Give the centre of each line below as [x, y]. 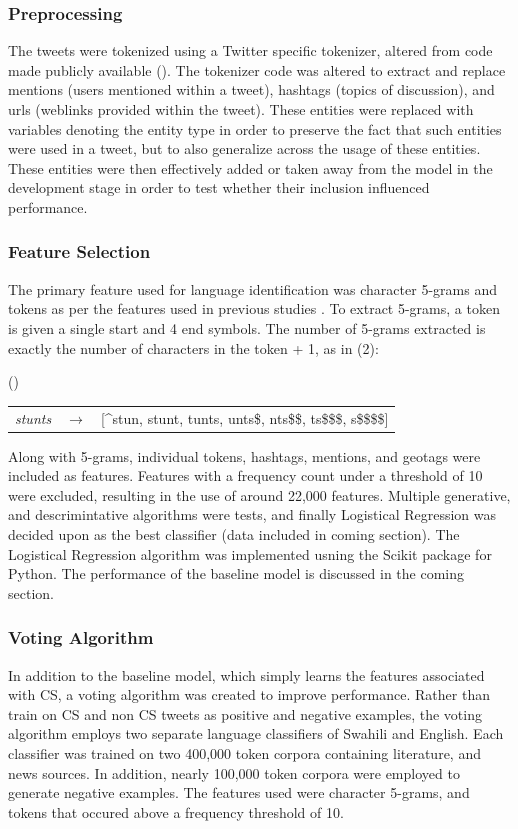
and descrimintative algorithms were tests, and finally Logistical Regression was [252, 514]
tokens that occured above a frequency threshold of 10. [176, 811]
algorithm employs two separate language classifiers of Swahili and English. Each [256, 733]
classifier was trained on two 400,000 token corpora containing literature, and [244, 752]
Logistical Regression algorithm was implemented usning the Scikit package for [250, 553]
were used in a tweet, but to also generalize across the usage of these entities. [244, 148]
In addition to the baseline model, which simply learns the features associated [246, 674]
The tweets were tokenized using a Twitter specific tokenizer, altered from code [250, 50]
